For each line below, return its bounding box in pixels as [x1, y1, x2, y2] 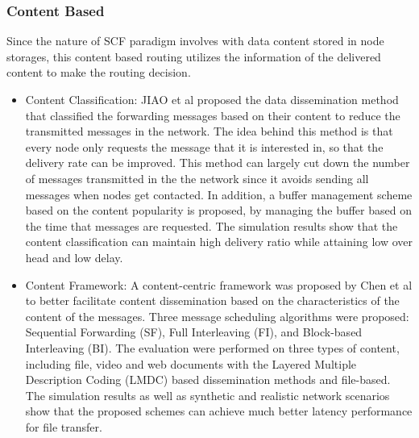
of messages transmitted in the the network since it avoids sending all [25, 169, 369, 186]
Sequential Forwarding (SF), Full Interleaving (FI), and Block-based [25, 323, 363, 340]
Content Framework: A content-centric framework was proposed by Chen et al [25, 276, 413, 293]
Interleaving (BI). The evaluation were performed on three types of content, [25, 339, 400, 356]
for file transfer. [25, 418, 102, 435]
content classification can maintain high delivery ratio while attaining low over [25, 233, 413, 250]
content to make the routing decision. [6, 64, 191, 81]
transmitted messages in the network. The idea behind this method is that [25, 123, 393, 140]
